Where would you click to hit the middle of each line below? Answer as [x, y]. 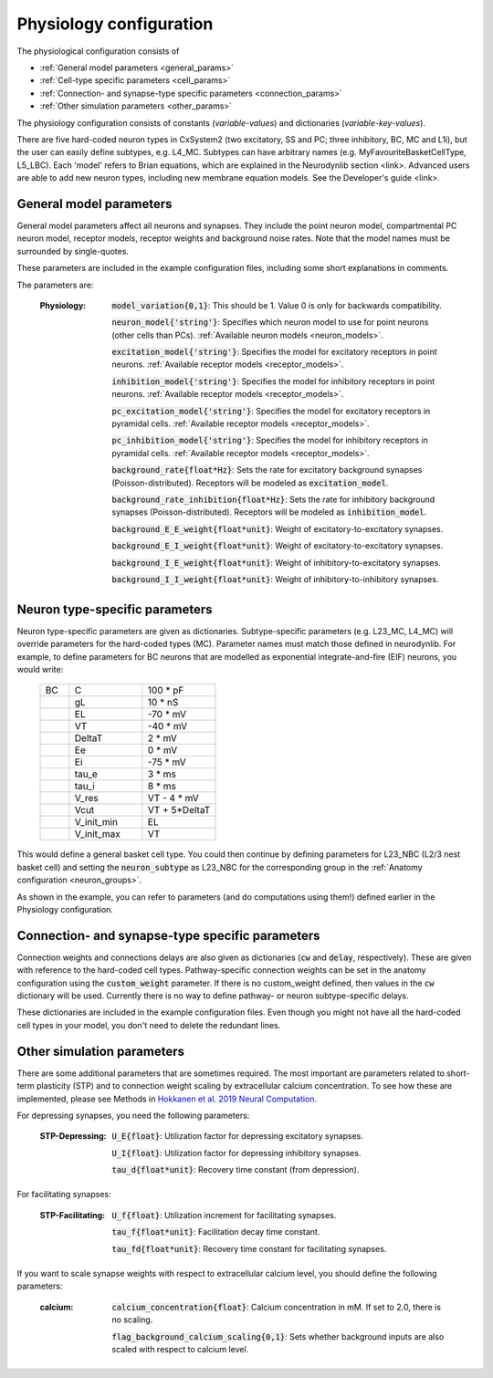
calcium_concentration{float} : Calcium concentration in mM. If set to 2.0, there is [277, 1307]
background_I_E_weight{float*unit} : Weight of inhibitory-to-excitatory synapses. [277, 562]
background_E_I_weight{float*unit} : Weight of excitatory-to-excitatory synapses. [278, 546]
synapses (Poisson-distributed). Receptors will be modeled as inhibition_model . [269, 512]
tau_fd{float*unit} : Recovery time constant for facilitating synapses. [249, 1248]
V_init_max [97, 834]
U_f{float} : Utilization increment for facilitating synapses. [224, 1215]
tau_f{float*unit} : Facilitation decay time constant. [216, 1232]
